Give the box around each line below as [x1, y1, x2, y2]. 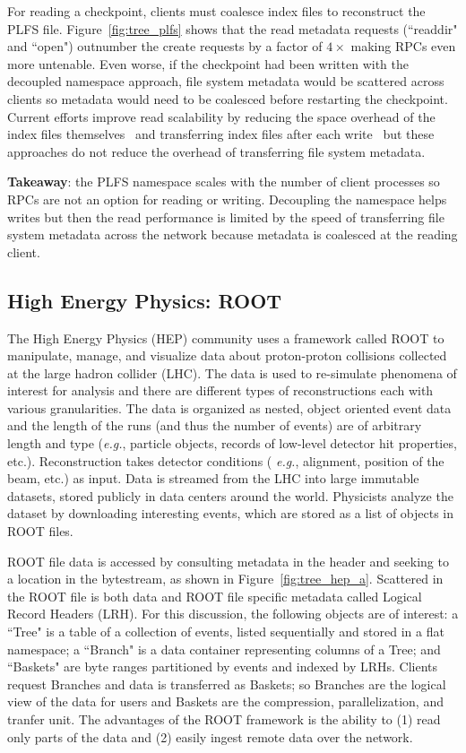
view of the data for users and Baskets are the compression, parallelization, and [7, 692, 444, 711]
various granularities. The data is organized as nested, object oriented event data [7, 398, 452, 417]
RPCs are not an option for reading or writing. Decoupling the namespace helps [7, 189, 447, 208]
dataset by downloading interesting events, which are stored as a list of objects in [7, 504, 454, 523]
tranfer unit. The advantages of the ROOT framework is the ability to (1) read [7, 709, 441, 728]
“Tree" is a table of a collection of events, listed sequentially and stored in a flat [7, 622, 444, 641]
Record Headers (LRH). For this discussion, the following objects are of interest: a [7, 604, 459, 623]
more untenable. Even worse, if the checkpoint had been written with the [7, 54, 409, 73]
